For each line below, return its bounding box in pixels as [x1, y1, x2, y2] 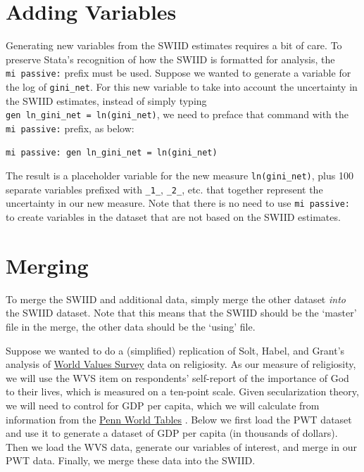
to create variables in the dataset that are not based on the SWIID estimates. [6, 210, 341, 224]
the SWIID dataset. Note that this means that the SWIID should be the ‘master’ [6, 305, 357, 320]
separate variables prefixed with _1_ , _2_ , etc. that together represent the [6, 181, 323, 196]
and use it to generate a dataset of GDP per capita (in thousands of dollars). [6, 426, 338, 440]
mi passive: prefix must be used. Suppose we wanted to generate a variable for [6, 65, 351, 80]
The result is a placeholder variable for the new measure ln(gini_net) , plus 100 [6, 168, 353, 183]
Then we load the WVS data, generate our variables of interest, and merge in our [6, 439, 357, 454]
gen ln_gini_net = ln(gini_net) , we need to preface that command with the [6, 107, 349, 122]
